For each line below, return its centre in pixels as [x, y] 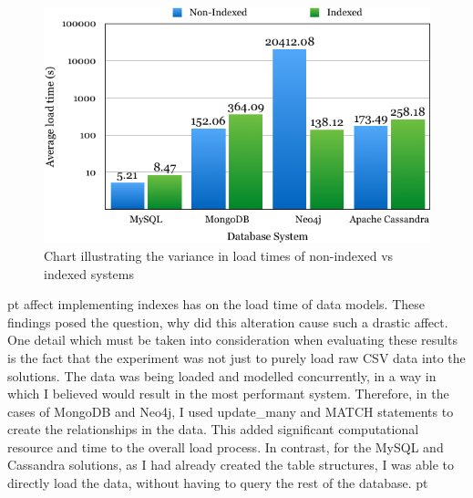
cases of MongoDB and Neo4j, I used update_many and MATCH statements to [231, 411]
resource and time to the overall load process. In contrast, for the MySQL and [226, 446]
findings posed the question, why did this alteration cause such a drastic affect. [228, 322]
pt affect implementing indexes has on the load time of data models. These [216, 304]
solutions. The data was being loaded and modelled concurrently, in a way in [222, 375]
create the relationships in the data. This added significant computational [213, 429]
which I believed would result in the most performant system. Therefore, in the [228, 394]
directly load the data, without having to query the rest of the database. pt [218, 483]
